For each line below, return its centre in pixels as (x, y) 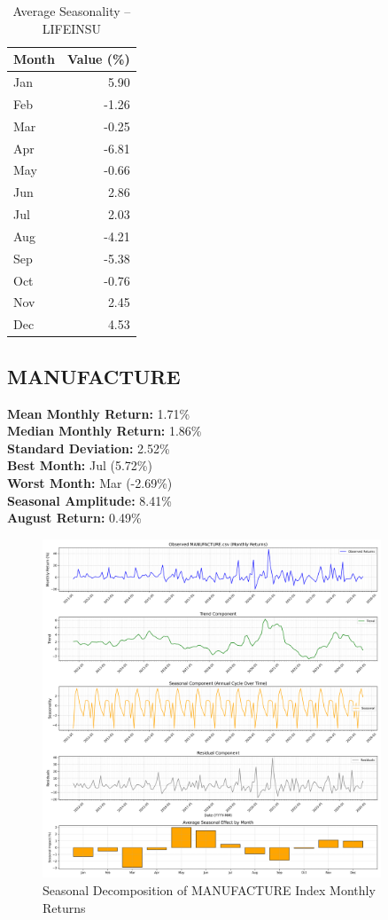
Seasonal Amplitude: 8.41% (89, 500)
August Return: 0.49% (74, 518)
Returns (64, 907)
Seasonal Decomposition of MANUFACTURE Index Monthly (209, 889)
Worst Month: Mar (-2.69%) (90, 482)
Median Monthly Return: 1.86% (105, 431)
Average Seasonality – (72, 11)
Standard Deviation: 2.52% (89, 448)
